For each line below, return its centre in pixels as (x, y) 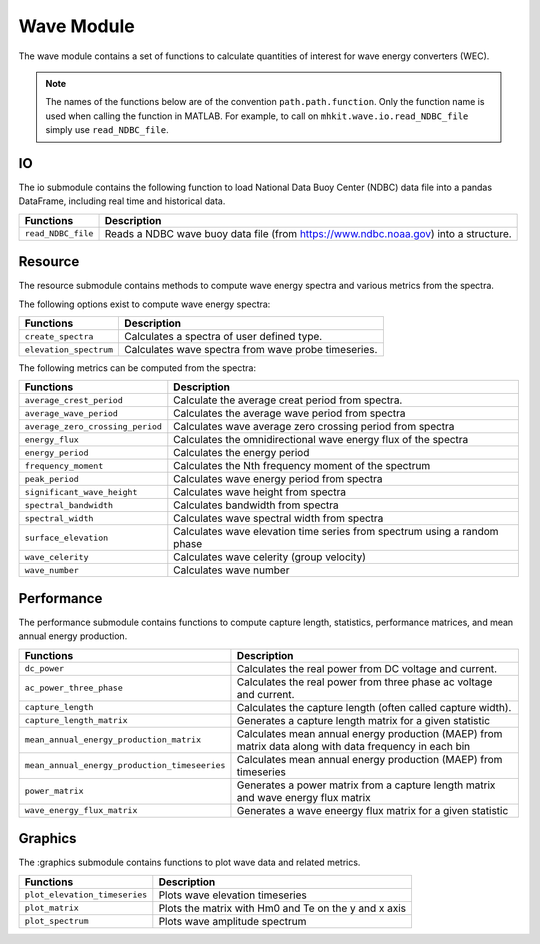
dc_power (44, 668)
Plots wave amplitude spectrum (232, 921)
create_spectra (59, 336)
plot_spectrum (56, 921)
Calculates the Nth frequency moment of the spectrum (302, 466)
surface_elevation (66, 537)
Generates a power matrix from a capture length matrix (366, 785)
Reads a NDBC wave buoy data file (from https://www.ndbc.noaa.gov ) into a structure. (308, 233)
